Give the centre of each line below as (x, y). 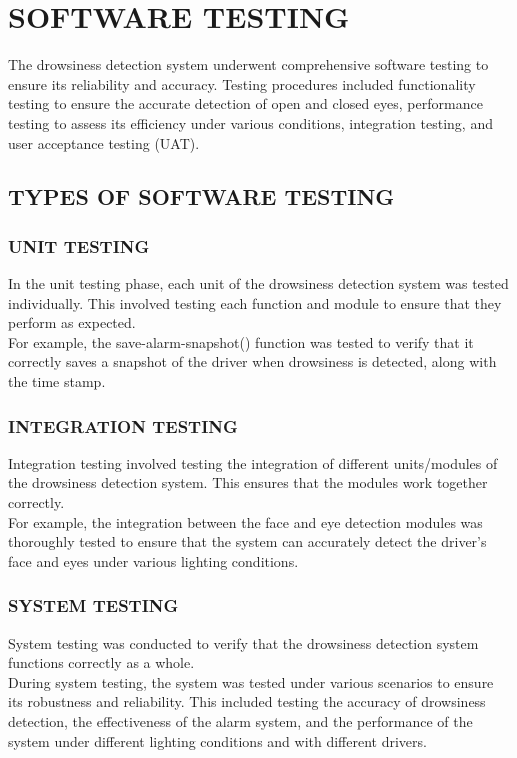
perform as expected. (72, 322)
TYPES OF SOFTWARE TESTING (201, 196)
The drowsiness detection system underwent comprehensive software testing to (248, 64)
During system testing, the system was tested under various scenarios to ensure (251, 681)
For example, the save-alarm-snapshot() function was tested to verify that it (241, 341)
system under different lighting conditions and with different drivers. (217, 740)
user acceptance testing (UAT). (104, 142)
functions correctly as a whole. (101, 662)
